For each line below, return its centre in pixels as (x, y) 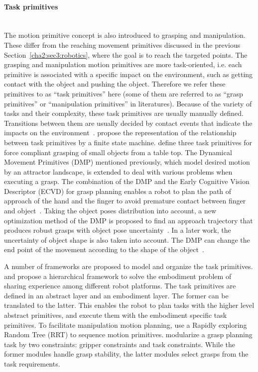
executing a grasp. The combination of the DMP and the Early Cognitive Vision (127, 181)
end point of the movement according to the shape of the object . (104, 249)
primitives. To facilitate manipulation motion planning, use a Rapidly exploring (126, 325)
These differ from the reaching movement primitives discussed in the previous (122, 45)
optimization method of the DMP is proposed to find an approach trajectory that (129, 220)
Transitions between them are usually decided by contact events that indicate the (128, 123)
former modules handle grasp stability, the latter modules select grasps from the (126, 354)
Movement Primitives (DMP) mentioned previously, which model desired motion (127, 162)
